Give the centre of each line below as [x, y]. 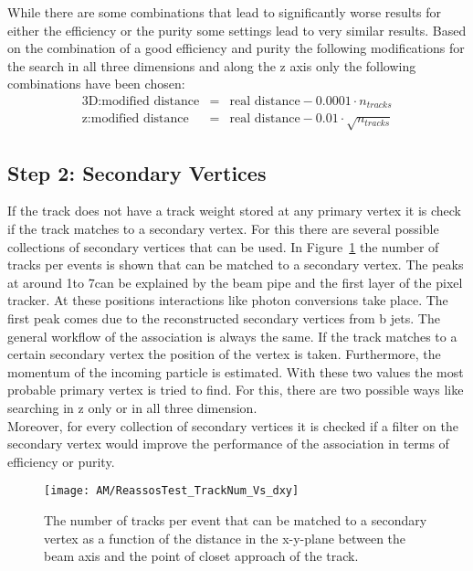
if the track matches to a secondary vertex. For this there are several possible [223, 229]
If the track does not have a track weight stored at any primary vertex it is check [235, 211]
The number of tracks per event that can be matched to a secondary [236, 520]
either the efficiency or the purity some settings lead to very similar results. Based [237, 30]
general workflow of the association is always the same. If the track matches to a [232, 336]
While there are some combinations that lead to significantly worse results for [225, 12]
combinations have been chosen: [96, 84]
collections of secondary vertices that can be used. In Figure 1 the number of [223, 246]
